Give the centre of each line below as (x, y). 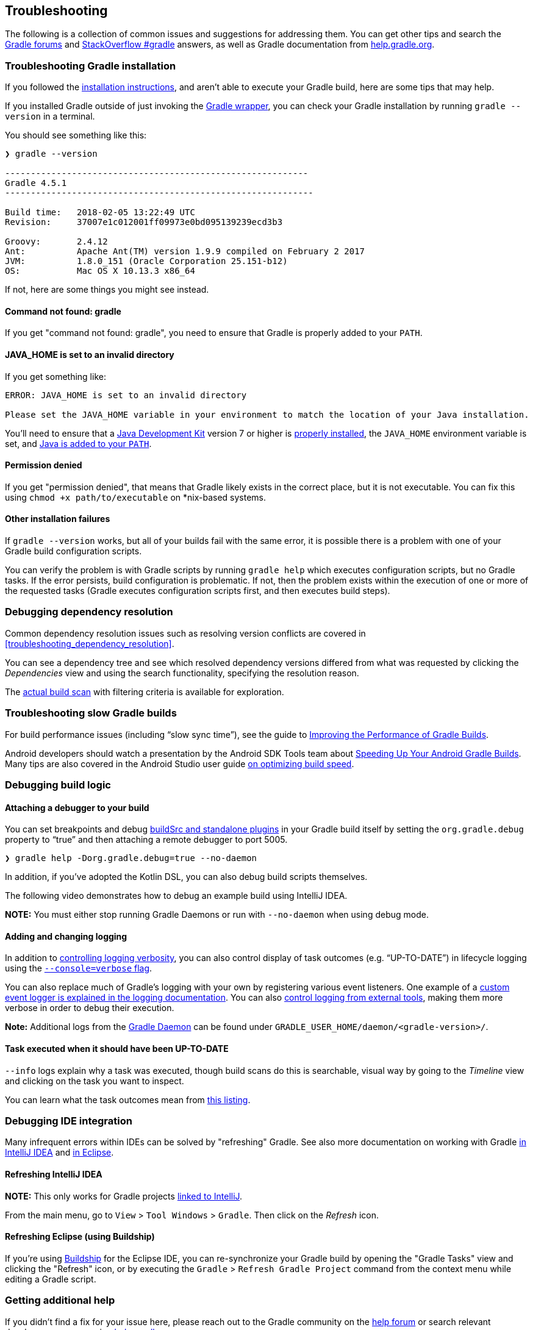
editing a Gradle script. (51, 1279)
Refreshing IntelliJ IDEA (54, 1174)
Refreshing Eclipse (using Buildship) (80, 1237)
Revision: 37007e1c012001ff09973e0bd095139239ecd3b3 (144, 222)
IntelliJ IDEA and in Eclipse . (59, 1153)
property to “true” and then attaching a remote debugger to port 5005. (146, 840)
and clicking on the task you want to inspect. (95, 1081)
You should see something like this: (76, 135)
